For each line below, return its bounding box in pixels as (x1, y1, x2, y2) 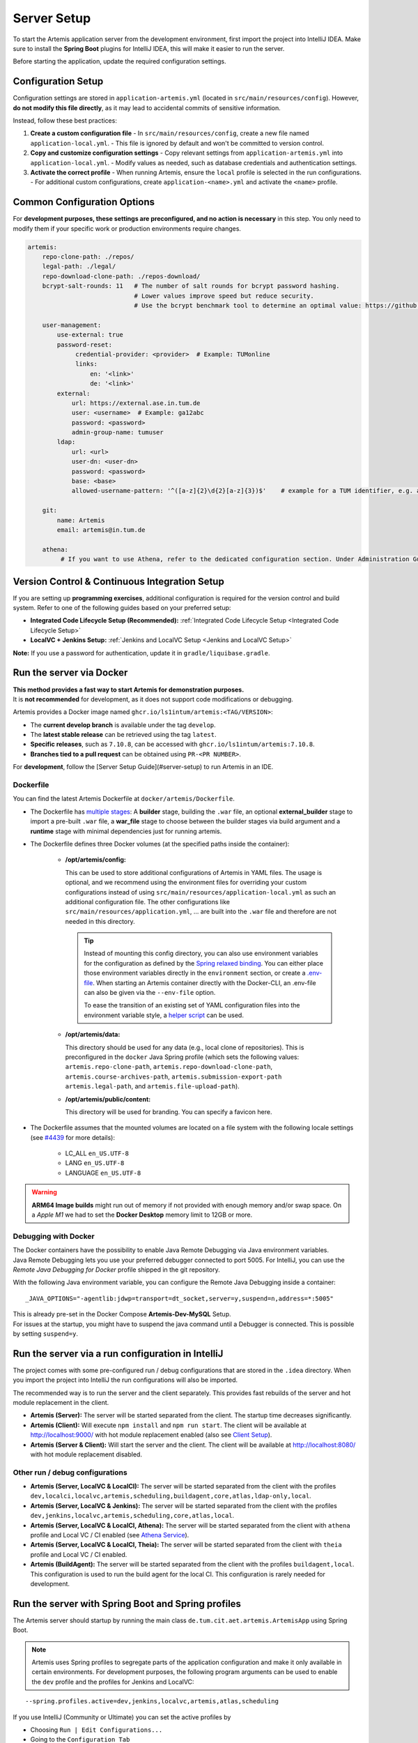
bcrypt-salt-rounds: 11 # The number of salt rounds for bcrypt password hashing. (42, 282, 341, 290)
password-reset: (56, 340, 113, 349)
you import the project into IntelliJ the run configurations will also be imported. (13, 1376, 238, 1384)
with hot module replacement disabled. (30, 1450, 143, 1459)
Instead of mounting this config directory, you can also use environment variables (84, 949, 318, 958)
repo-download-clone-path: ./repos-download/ (42, 272, 201, 280)
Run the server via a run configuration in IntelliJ (13, 1348, 224, 1360)
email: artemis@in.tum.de (56, 526, 146, 533)
